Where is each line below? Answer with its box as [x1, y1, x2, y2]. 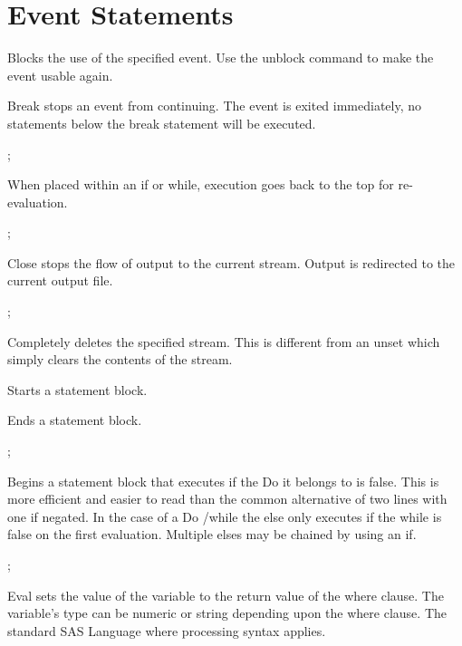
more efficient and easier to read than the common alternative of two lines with [7, 489, 448, 508]
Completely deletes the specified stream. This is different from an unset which [7, 332, 440, 351]
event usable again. [7, 65, 113, 84]
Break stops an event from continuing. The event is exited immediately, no [7, 96, 422, 115]
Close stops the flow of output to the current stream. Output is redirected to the [7, 253, 456, 272]
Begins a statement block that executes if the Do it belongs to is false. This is [7, 471, 439, 490]
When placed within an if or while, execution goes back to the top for [7, 175, 394, 194]
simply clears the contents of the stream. [7, 350, 233, 369]
